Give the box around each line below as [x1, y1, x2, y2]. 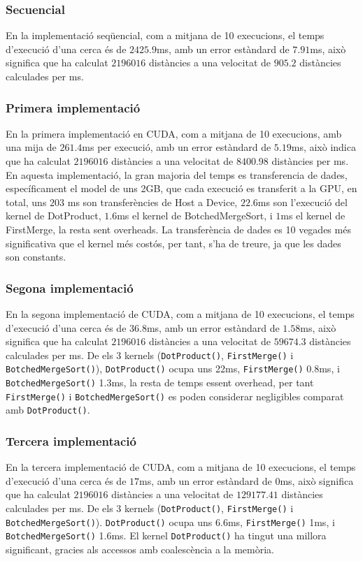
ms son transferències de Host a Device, [67, 194, 238, 209]
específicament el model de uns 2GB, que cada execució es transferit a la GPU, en [6, 181, 357, 196]
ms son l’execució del [257, 194, 348, 209]
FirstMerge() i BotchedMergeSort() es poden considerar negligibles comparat [6, 388, 344, 403]
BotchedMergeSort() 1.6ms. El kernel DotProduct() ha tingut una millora [6, 528, 327, 543]
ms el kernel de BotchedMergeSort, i [117, 208, 273, 223]
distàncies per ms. [271, 154, 349, 168]
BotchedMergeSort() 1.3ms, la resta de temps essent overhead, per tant [6, 375, 314, 390]
